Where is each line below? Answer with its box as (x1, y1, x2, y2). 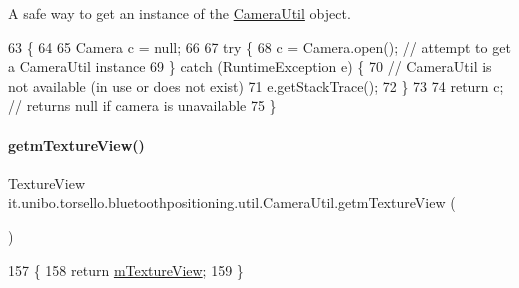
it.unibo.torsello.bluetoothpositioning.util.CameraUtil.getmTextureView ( (8, 192, 456, 213)
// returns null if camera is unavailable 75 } (8, 95, 277, 116)
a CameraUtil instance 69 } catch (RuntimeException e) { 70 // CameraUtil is (8, 56, 492, 77)
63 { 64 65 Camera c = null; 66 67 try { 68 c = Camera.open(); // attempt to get (8, 36, 511, 57)
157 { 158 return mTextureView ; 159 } (8, 259, 244, 280)
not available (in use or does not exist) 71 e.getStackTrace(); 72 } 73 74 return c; (8, 75, 504, 96)
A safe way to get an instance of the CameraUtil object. (8, 3, 351, 23)
